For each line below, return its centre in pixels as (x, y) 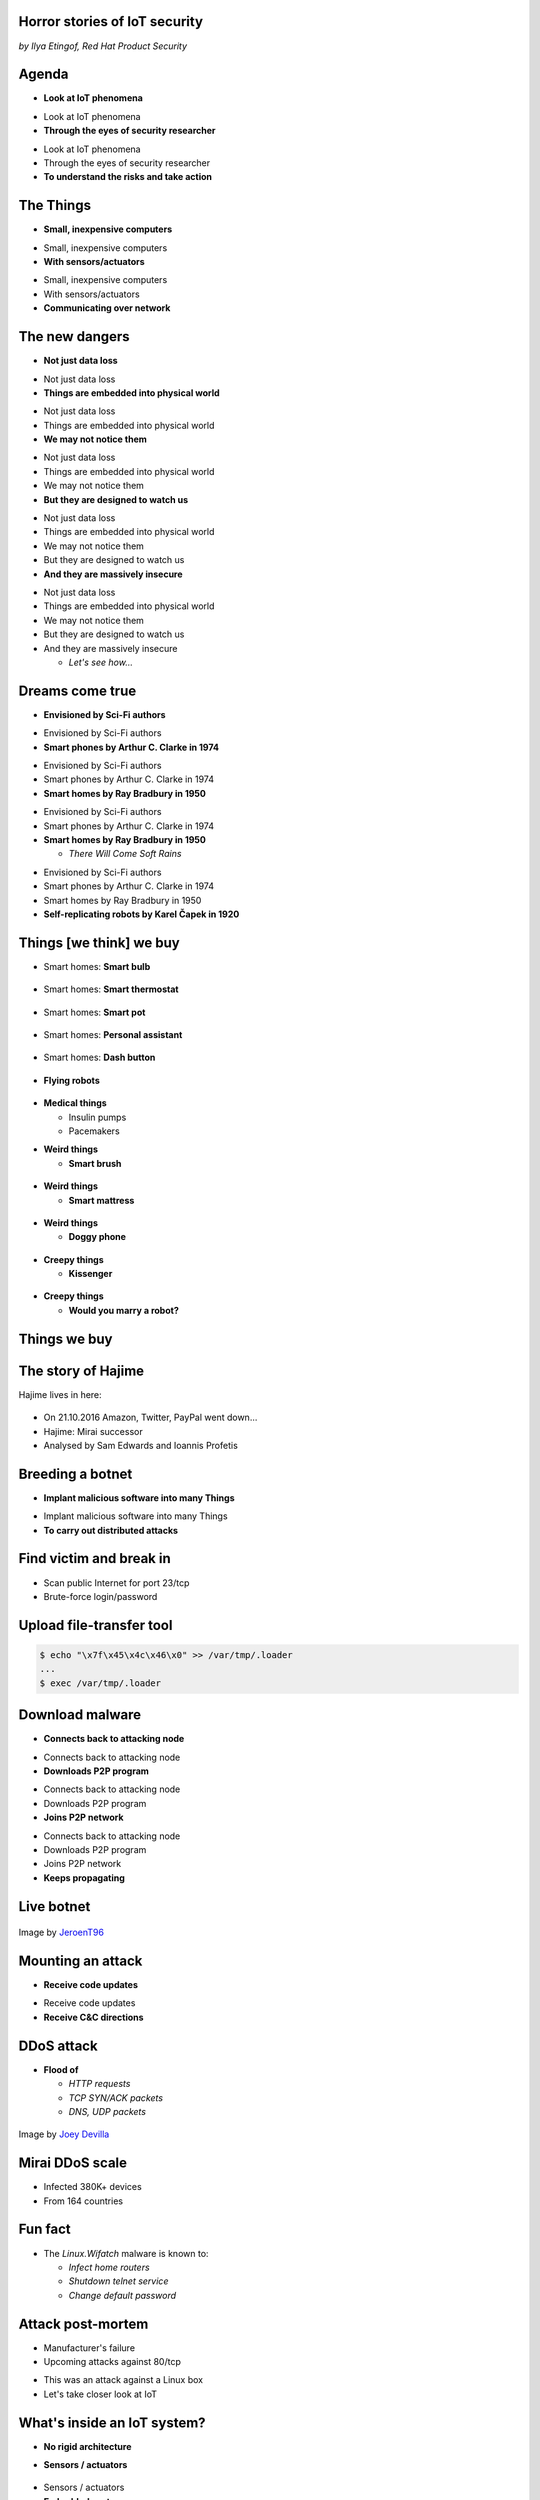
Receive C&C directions (93, 2017)
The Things (55, 205)
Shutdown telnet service (118, 2281)
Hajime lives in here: (60, 1394)
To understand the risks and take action (128, 177)
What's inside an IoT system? (112, 2422)
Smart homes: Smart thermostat (111, 989)
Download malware (80, 1715)
